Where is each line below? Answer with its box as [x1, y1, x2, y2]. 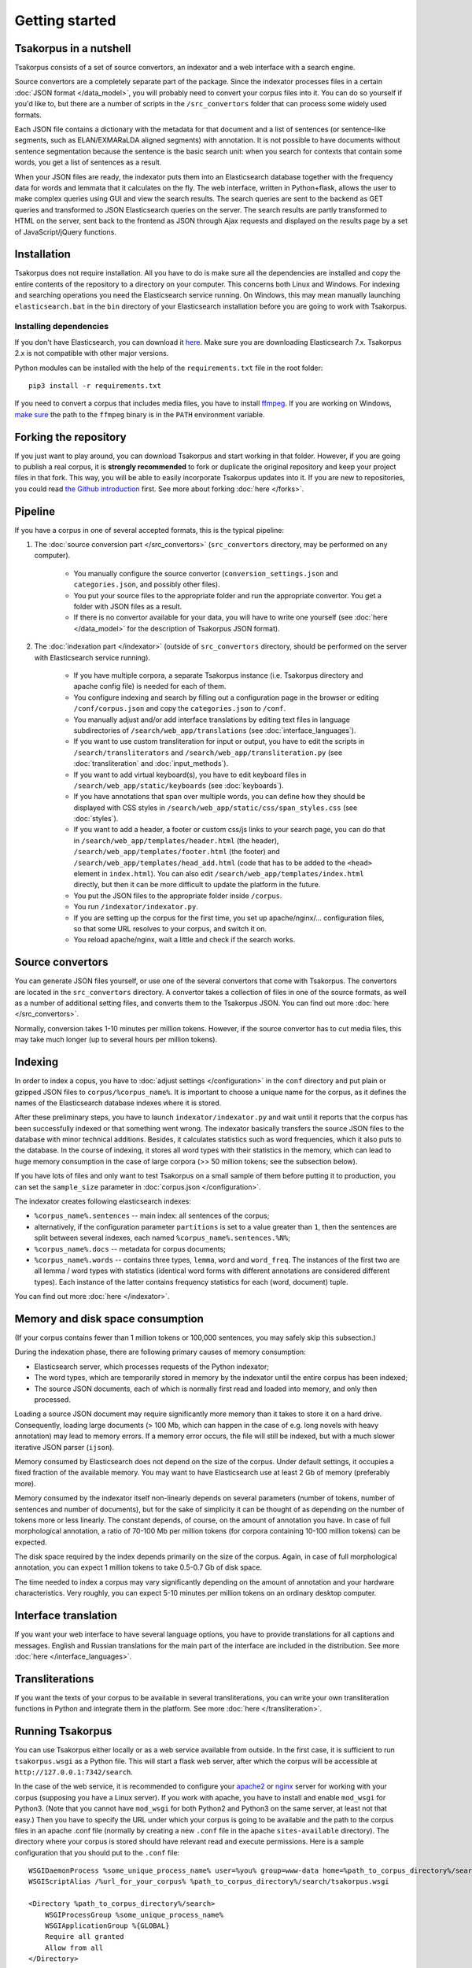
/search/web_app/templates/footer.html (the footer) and [73, 847, 281, 856]
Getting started [14, 12, 116, 29]
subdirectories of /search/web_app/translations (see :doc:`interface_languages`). [73, 725, 356, 735]
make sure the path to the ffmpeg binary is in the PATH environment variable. [14, 409, 265, 419]
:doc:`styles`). [73, 814, 119, 823]
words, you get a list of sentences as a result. [14, 157, 162, 167]
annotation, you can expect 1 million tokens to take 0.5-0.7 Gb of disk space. [14, 1563, 263, 1572]
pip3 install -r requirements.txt [28, 381, 161, 390]
